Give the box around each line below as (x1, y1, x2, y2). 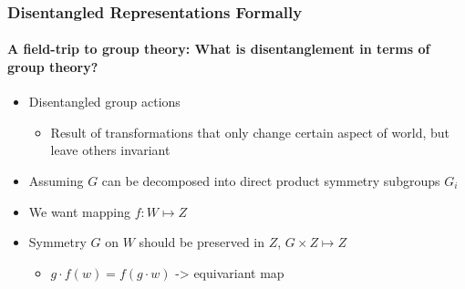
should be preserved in (139, 232, 265, 252)
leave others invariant (50, 140, 170, 160)
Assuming (28, 171, 84, 191)
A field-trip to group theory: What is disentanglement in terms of (7, 39, 430, 58)
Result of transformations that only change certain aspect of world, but (50, 122, 449, 141)
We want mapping (28, 201, 131, 221)
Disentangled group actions (28, 92, 181, 111)
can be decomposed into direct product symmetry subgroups (101, 171, 440, 191)
